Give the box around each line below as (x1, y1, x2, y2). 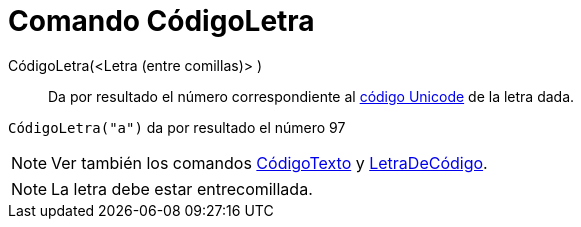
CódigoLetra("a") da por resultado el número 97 (8, 118, 346, 136)
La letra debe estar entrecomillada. (51, 178, 313, 199)
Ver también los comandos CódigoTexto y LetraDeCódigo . (51, 152, 488, 173)
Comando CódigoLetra (8, 4, 315, 38)
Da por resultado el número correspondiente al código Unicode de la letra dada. (48, 87, 575, 105)
